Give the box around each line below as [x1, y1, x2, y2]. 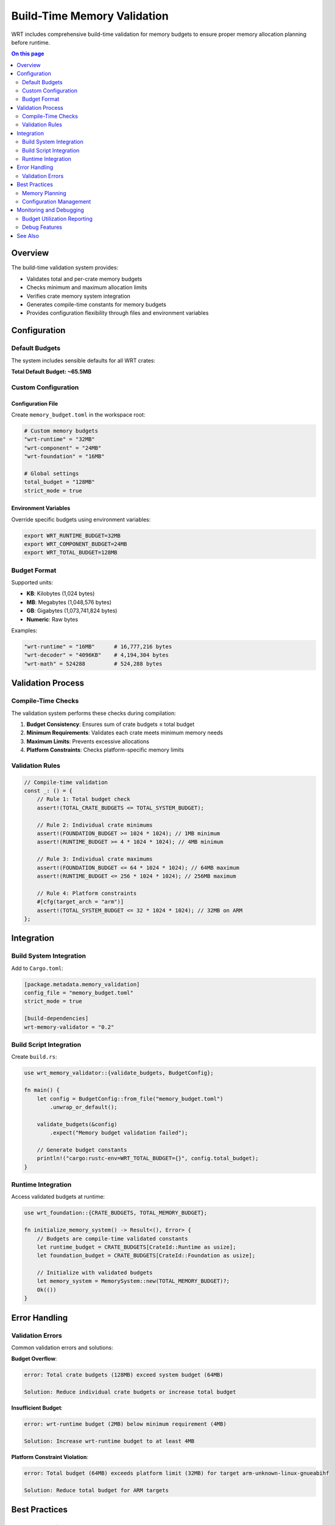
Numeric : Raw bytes [26, 615, 79, 623]
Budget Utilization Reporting [22, 215, 93, 222]
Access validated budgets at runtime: [11, 1193, 105, 1200]
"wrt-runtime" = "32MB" [24, 436, 96, 443]
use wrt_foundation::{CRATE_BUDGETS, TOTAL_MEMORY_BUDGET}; [24, 1210, 208, 1216]
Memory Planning [22, 189, 66, 196]
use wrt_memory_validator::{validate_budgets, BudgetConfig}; [24, 1069, 214, 1077]
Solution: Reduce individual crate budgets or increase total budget [24, 1388, 236, 1396]
